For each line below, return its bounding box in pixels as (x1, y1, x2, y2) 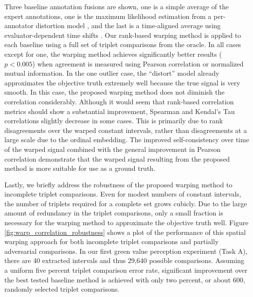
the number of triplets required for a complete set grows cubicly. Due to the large (4, 198, 247, 208)
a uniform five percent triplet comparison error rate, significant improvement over (4, 265, 248, 275)
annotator (4, 20, 34, 31)
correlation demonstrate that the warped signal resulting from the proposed (4, 153, 230, 164)
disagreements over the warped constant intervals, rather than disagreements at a (4, 125, 247, 135)
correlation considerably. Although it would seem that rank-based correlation (4, 96, 234, 106)
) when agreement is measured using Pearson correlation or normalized (32, 58, 244, 68)
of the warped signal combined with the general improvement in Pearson (4, 144, 221, 154)
